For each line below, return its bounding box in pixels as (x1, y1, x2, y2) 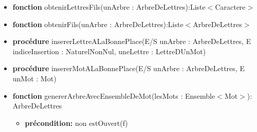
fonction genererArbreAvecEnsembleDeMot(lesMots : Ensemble (12, 90, 215, 101)
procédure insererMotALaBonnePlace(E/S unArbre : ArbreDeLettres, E (12, 63, 245, 74)
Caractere (215, 2, 246, 12)
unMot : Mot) (12, 73, 57, 83)
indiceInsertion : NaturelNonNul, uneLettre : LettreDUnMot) (12, 46, 206, 56)
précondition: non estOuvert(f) (25, 117, 128, 128)
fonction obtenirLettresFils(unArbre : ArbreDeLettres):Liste (12, 2, 206, 12)
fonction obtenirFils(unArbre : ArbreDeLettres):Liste (12, 18, 183, 29)
